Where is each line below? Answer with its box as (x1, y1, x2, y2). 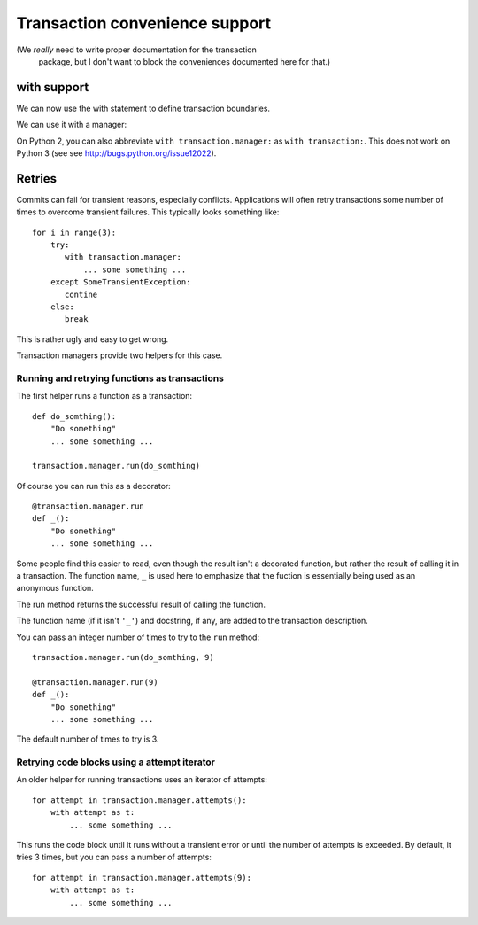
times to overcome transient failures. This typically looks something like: (16, 206, 280, 217)
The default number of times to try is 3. (16, 734, 159, 744)
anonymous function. (16, 583, 95, 594)
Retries (16, 171, 58, 186)
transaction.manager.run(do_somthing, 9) (32, 652, 214, 662)
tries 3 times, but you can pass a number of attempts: (16, 851, 212, 863)
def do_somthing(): (32, 411, 117, 421)
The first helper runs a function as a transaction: (16, 391, 193, 401)
